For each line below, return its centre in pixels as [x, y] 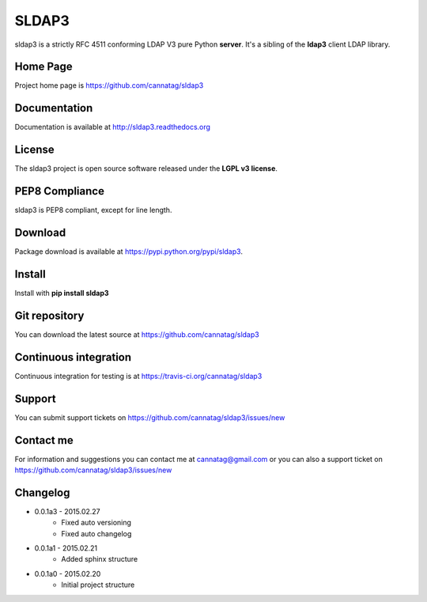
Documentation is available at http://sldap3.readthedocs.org [113, 127]
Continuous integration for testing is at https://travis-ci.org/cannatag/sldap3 [138, 376]
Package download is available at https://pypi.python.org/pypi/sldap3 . [128, 252]
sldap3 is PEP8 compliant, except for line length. [93, 210]
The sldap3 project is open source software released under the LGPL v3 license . [146, 168]
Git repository [49, 315]
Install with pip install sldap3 [62, 293]
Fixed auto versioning [96, 523]
